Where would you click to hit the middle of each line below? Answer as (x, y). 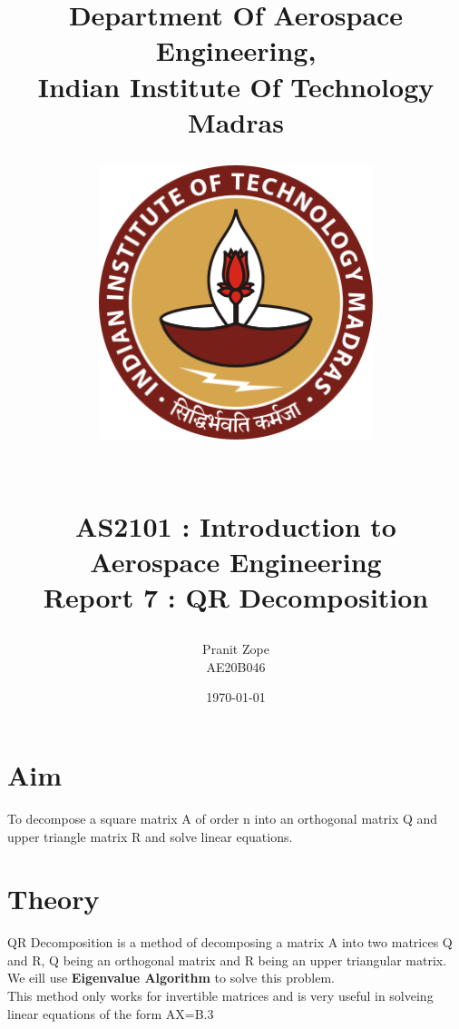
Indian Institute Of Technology (236, 86)
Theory (54, 899)
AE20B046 (236, 666)
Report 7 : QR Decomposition (236, 597)
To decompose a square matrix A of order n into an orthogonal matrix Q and (223, 818)
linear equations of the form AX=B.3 (111, 1013)
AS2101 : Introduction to (236, 525)
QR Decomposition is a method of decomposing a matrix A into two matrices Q (230, 942)
